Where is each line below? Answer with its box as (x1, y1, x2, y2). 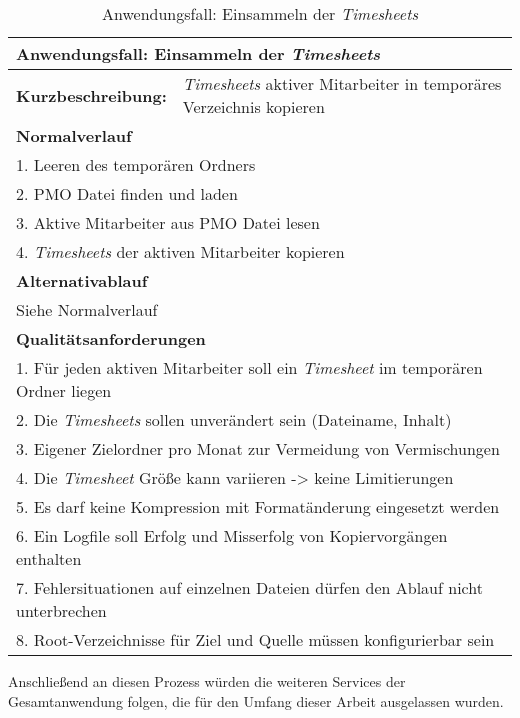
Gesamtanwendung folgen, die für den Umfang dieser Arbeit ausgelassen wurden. (8, 690, 504, 711)
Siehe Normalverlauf (16, 298, 158, 321)
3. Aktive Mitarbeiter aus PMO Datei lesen (16, 211, 320, 234)
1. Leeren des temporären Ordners (16, 153, 256, 176)
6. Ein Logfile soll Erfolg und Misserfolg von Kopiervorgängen (16, 524, 448, 547)
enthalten (16, 547, 82, 570)
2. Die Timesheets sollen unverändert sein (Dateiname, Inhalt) (16, 408, 452, 431)
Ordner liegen (16, 379, 112, 402)
